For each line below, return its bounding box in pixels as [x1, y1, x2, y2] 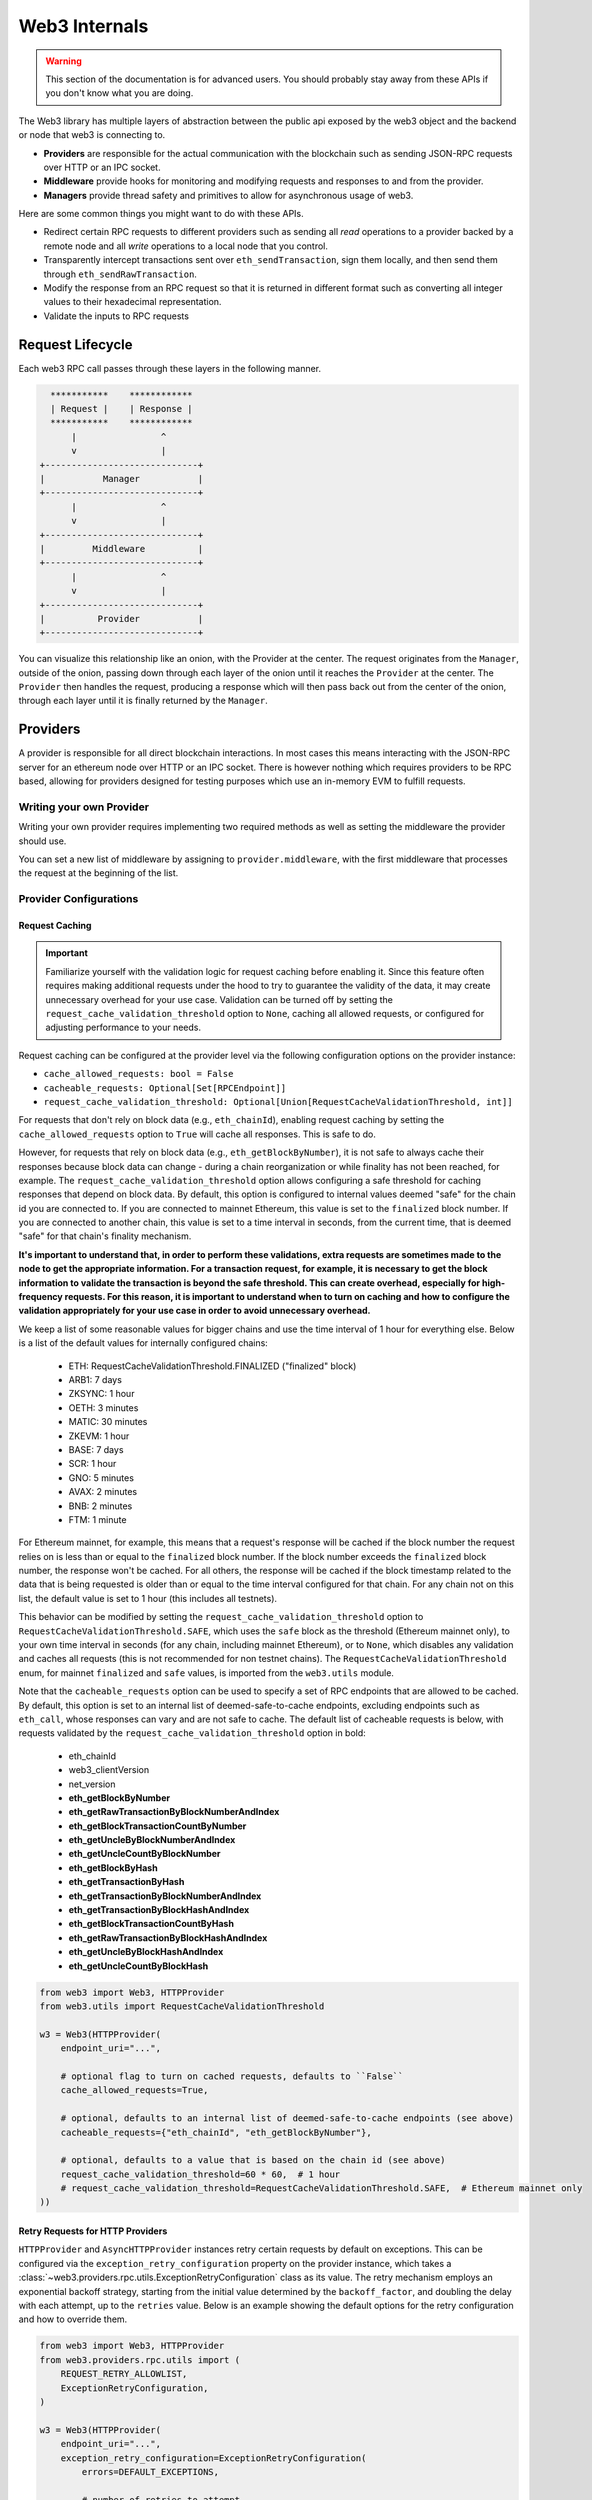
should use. [18, 835, 67, 847]
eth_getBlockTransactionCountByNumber [68, 1820, 247, 1832]
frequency [18, 1291, 64, 1303]
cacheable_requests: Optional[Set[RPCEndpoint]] [43, 1082, 287, 1094]
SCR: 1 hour [68, 1458, 117, 1470]
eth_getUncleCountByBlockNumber [68, 1848, 221, 1860]
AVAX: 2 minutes [68, 1486, 138, 1498]
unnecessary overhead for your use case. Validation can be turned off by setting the [45, 993, 394, 1005]
